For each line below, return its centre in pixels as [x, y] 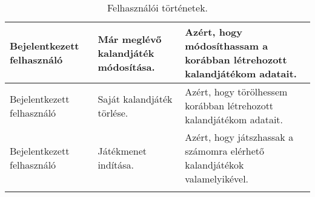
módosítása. [126, 66]
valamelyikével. [217, 179]
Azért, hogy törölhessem [236, 92]
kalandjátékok [214, 165]
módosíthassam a [227, 46]
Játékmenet [122, 151]
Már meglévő [130, 39]
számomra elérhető [225, 151]
